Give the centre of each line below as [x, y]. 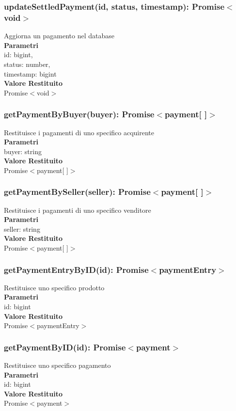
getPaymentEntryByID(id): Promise [76, 269]
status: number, [27, 64]
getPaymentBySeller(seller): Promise [77, 192]
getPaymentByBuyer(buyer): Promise [79, 114]
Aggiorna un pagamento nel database [59, 36]
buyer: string [23, 151]
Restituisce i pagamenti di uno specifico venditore [78, 210]
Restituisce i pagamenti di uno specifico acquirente [79, 132]
